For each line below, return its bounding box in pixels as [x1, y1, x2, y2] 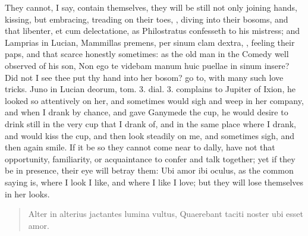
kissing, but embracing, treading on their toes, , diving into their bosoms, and [5, 12, 288, 25]
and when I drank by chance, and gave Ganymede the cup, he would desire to [5, 106, 288, 118]
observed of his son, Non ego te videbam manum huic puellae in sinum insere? [5, 59, 290, 71]
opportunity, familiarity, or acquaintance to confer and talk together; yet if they [5, 152, 296, 165]
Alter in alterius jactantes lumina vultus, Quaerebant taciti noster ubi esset [28, 207, 304, 220]
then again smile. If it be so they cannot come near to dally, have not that [5, 141, 275, 153]
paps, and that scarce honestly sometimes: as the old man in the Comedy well [5, 48, 289, 60]
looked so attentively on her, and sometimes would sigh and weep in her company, [5, 94, 304, 106]
